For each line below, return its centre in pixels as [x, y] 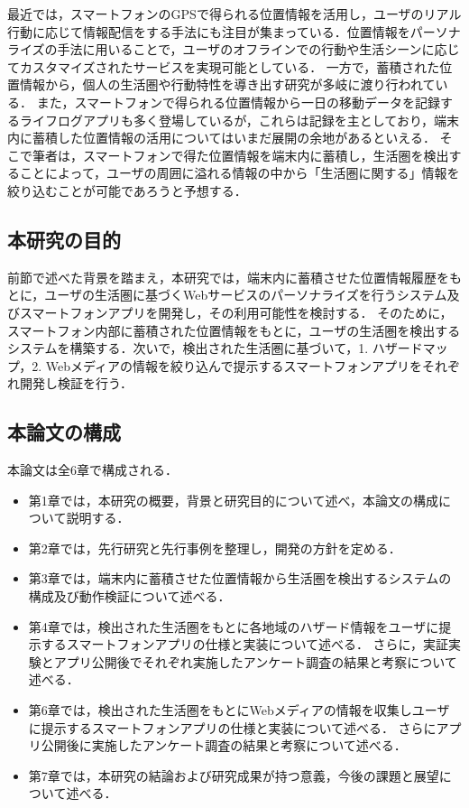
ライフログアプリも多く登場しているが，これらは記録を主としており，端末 [239, 120]
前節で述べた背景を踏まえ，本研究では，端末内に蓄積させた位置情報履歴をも [234, 277]
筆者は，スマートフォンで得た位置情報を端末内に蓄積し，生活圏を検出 [240, 155]
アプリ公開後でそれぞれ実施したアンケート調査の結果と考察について [255, 661]
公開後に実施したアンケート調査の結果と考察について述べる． [224, 745]
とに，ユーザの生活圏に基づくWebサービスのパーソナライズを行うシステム [227, 295]
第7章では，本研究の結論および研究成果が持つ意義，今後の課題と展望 [234, 775]
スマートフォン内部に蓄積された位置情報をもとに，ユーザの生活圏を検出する [234, 330]
